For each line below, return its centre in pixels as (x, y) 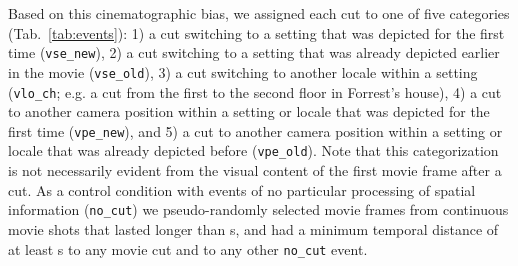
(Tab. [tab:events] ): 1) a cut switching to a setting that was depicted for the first (256, 32)
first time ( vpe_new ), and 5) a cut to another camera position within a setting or (255, 130)
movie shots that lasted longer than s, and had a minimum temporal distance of (253, 228)
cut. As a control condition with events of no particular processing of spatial (242, 189)
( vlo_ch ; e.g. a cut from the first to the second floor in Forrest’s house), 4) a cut (255, 91)
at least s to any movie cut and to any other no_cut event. (188, 248)
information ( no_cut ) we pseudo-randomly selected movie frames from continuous (258, 209)
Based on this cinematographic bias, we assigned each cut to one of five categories (259, 13)
